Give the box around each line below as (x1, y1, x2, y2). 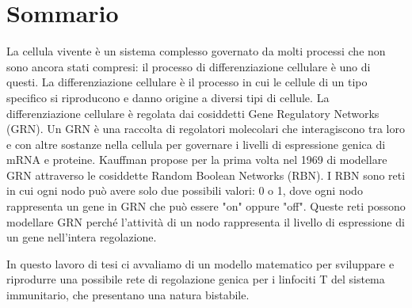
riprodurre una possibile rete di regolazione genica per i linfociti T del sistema (6, 271, 385, 287)
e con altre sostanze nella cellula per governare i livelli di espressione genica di (6, 135, 386, 152)
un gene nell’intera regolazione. (6, 229, 157, 245)
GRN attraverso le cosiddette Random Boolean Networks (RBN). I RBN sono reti (6, 166, 406, 183)
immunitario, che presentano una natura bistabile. (6, 287, 250, 303)
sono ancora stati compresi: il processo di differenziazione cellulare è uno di (6, 58, 371, 74)
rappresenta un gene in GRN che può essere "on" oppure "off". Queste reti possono (6, 198, 406, 215)
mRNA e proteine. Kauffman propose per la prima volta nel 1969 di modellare (6, 151, 387, 168)
